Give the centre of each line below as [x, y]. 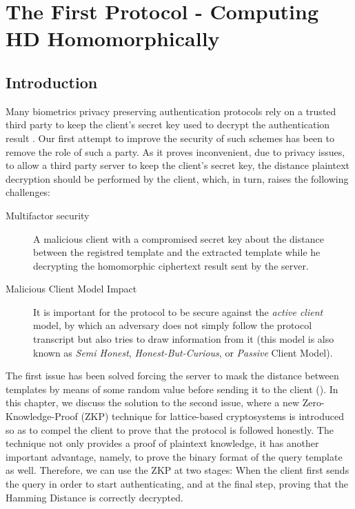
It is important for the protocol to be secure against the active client [178, 311]
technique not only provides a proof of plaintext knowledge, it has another [162, 443]
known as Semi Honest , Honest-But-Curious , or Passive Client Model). [183, 352]
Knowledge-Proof [42, 416]
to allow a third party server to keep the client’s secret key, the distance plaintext [178, 165]
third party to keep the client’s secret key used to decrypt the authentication [168, 124]
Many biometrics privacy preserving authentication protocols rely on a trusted [171, 111]
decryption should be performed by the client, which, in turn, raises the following [177, 178]
